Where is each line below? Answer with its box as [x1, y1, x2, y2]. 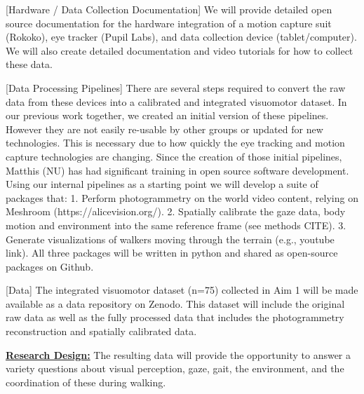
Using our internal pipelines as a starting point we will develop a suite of [6, 177, 318, 191]
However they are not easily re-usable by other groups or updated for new [6, 121, 323, 136]
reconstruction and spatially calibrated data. [6, 324, 197, 339]
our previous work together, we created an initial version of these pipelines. [6, 108, 329, 123]
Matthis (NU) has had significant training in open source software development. [6, 163, 349, 177]
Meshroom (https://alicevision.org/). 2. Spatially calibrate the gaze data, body [6, 204, 346, 219]
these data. [6, 57, 53, 72]
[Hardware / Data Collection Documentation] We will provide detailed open [6, 2, 332, 16]
